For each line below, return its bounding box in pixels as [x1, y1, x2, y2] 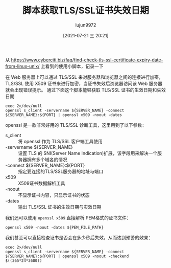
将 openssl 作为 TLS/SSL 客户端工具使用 [18, 138, 103, 144]
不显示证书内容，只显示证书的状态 [18, 192, 90, 198]
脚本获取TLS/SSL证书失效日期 [22, 5, 150, 16]
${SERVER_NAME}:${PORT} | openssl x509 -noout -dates [5, 112, 123, 118]
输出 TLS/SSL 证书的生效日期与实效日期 [18, 204, 102, 210]
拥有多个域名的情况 [27, 157, 67, 163]
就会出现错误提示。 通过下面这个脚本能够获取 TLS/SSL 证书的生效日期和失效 [5, 86, 166, 93]
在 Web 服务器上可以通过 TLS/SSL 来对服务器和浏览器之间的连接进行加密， [5, 74, 163, 80]
